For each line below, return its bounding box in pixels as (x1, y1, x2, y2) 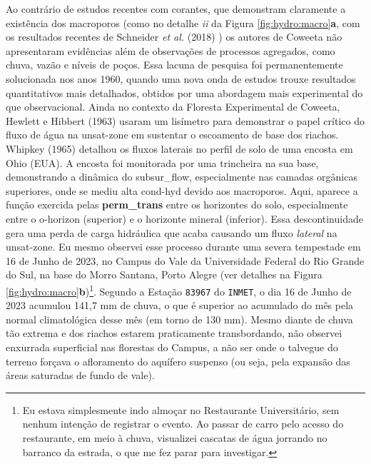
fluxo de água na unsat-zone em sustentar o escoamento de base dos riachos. (6, 127, 339, 142)
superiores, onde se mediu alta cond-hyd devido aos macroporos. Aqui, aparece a (6, 183, 358, 198)
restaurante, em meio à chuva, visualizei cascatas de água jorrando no (22, 430, 327, 445)
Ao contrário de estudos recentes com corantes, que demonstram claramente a (6, 1, 346, 16)
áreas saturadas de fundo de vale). (6, 368, 155, 383)
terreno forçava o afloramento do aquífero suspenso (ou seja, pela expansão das (6, 353, 350, 368)
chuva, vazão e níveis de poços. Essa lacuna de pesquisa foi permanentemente (6, 57, 343, 72)
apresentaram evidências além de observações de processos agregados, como (6, 43, 335, 58)
